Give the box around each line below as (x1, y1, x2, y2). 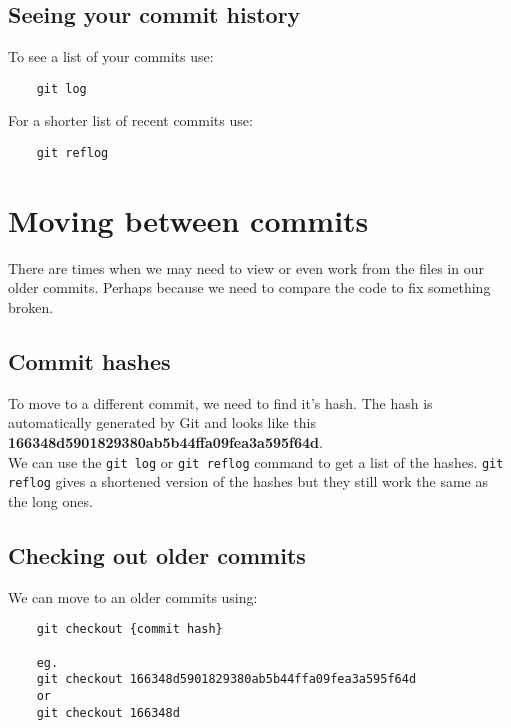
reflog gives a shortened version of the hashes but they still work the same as (8, 471, 488, 492)
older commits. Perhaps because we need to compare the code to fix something (8, 277, 491, 298)
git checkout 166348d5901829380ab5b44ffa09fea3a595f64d (36, 672, 417, 687)
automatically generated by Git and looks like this (8, 412, 316, 433)
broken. (8, 297, 54, 318)
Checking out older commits (8, 539, 306, 570)
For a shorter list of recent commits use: (8, 110, 253, 131)
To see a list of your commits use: (8, 46, 214, 67)
